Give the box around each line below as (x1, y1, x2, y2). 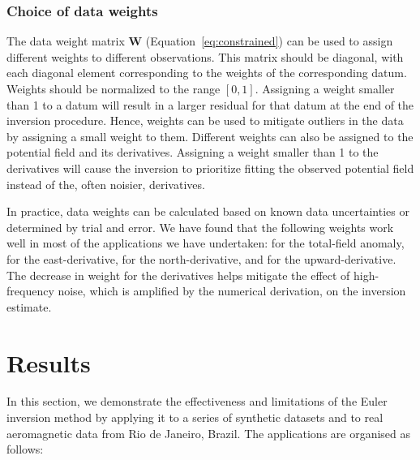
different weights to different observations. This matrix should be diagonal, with (6, 48, 404, 65)
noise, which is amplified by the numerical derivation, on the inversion (58, 282, 406, 299)
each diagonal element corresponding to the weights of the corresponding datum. (6, 64, 407, 81)
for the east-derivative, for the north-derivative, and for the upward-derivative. (6, 250, 396, 267)
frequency (6, 282, 54, 299)
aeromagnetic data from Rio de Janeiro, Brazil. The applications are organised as (6, 424, 411, 441)
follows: (6, 441, 44, 458)
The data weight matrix (6, 32, 125, 49)
